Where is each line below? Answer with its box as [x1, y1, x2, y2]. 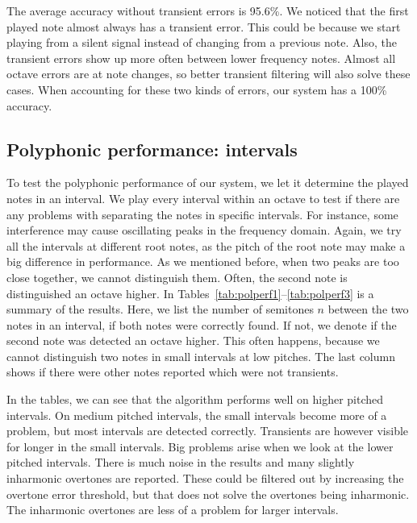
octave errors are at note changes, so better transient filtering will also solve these [6, 65, 411, 82]
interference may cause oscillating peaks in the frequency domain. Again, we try [6, 222, 402, 239]
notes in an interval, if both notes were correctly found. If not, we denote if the [6, 316, 397, 333]
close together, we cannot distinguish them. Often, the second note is [6, 268, 348, 285]
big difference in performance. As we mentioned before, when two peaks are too [6, 253, 399, 270]
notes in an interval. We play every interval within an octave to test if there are [6, 189, 400, 206]
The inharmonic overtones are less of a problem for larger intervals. [6, 501, 339, 518]
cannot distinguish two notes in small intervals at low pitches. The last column [6, 347, 395, 364]
